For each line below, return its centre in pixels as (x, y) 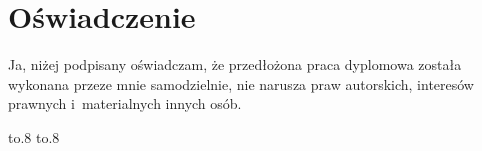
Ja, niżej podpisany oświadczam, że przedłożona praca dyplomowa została (235, 64)
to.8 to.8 (34, 136)
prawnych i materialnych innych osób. (125, 103)
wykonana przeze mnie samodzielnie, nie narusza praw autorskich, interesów (241, 83)
